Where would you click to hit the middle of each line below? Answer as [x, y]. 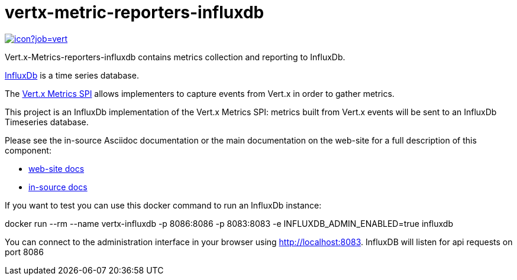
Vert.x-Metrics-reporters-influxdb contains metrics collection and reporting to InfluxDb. [175, 57]
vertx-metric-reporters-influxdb [135, 12]
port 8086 [24, 252]
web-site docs [56, 168]
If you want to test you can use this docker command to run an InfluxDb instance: [163, 205]
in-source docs [58, 187]
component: [28, 150]
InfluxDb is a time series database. [72, 75]
